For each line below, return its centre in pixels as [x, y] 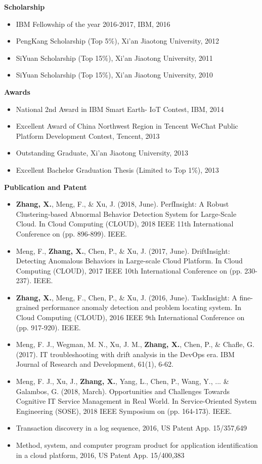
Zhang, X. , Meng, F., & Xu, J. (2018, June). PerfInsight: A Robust [122, 204]
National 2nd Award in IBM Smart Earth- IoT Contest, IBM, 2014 [120, 109]
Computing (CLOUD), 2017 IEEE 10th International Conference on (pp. [129, 270]
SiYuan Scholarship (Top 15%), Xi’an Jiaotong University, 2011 [114, 57]
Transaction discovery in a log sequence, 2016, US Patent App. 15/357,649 [132, 428]
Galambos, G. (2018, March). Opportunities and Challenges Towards [123, 391]
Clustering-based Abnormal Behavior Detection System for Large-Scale [126, 214]
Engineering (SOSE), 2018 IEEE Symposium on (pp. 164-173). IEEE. [124, 411]
